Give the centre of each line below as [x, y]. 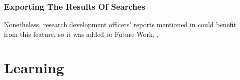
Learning [34, 67]
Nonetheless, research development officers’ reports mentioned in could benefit [120, 24]
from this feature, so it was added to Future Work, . [81, 34]
